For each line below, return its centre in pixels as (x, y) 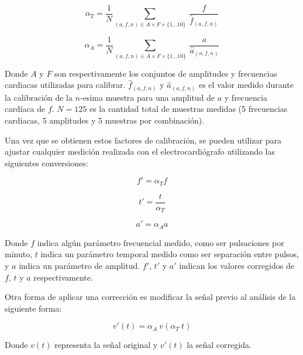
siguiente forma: (33, 308)
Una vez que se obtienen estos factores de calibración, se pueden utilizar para (143, 140)
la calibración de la (39, 97)
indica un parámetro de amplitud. (80, 265)
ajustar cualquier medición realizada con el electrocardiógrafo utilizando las (140, 151)
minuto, (19, 254)
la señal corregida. (219, 345)
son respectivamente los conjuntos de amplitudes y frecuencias (166, 73)
